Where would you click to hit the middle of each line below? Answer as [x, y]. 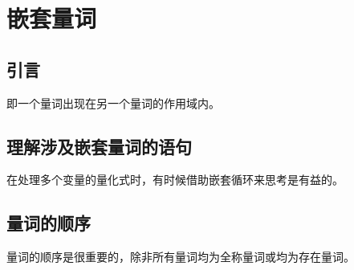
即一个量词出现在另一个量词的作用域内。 [113, 102]
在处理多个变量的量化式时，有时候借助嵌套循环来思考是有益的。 [175, 180]
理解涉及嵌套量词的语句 [99, 146]
